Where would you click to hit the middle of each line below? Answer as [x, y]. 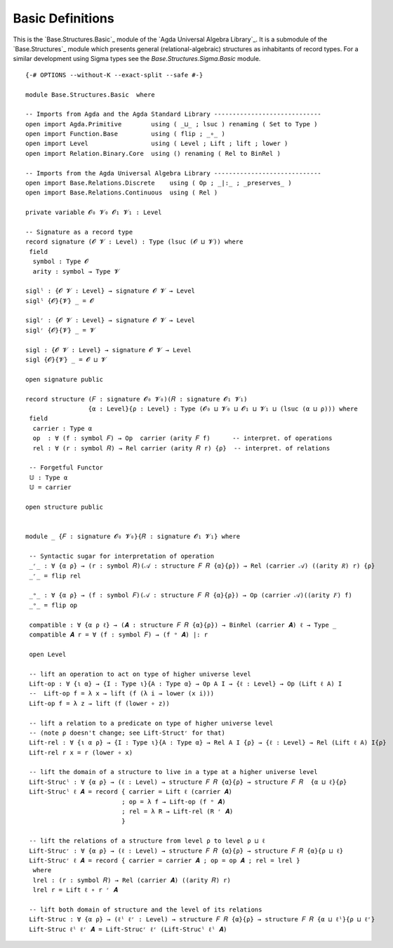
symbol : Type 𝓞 [61, 262]
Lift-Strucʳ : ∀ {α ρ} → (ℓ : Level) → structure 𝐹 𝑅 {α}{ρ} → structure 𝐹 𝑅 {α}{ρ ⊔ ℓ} [186, 850]
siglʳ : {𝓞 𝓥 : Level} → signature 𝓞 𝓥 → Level [111, 320]
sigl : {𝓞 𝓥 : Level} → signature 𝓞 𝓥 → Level [109, 350]
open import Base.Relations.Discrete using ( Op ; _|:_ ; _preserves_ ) [159, 183]
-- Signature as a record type [79, 232]
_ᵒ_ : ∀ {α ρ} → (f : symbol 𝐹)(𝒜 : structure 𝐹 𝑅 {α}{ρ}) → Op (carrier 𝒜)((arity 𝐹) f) [191, 595]
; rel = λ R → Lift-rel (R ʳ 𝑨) [178, 812]
